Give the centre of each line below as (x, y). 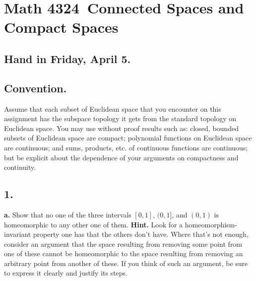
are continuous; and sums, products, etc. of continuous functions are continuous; (126, 147)
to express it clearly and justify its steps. (66, 273)
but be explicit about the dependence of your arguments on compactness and (121, 157)
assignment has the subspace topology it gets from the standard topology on (120, 118)
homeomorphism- (211, 224)
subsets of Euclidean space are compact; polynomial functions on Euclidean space (128, 138)
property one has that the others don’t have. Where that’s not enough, (141, 234)
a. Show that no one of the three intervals (68, 214)
